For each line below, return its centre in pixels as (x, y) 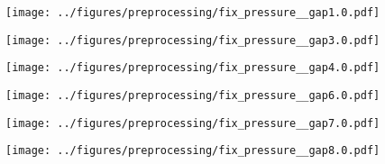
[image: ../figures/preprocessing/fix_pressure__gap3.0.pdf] (193, 40)
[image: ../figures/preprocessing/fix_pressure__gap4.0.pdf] (193, 68)
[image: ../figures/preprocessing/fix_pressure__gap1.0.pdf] (193, 13)
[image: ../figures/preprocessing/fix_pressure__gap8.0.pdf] (193, 151)
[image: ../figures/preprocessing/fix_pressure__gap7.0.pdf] (193, 123)
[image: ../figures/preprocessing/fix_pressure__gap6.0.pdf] (193, 95)
